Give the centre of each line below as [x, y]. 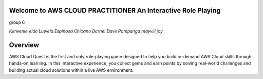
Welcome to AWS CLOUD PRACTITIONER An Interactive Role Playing [115, 10]
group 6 [17, 22]
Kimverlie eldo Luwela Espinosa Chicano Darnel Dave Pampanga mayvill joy [86, 31]
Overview [24, 45]
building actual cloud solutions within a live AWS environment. [71, 70]
